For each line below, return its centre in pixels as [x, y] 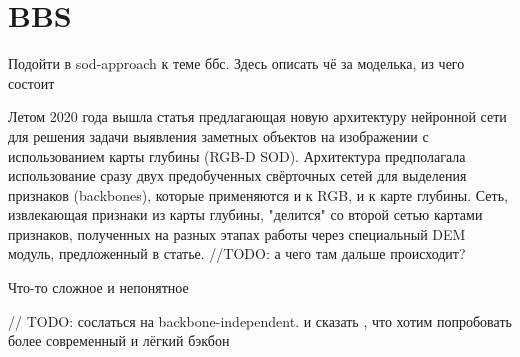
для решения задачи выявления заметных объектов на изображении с [218, 135]
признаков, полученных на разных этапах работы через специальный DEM [237, 233]
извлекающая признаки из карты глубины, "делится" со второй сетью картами [245, 214]
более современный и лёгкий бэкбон [119, 340]
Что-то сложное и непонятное [98, 287]
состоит [31, 82]
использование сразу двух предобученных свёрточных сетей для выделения [237, 175]
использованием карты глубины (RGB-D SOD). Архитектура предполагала [237, 155]
